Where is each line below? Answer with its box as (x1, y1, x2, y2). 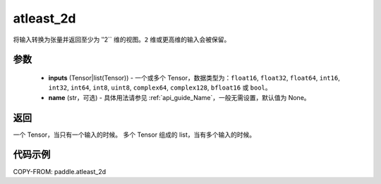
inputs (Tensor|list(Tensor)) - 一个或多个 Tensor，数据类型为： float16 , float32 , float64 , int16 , (48, 73, 340, 82)
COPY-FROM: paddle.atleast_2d (13, 167, 107, 176)
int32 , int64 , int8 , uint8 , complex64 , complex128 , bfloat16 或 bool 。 (48, 83, 272, 92)
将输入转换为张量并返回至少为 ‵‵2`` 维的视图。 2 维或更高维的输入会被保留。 (13, 35, 231, 44)
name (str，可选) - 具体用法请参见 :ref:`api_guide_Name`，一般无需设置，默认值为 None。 (48, 93, 310, 102)
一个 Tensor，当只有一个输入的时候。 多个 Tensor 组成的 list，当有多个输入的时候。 (13, 130, 256, 139)
